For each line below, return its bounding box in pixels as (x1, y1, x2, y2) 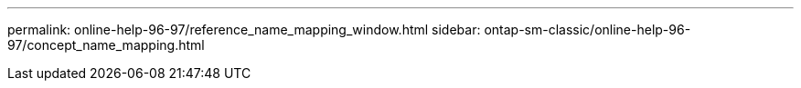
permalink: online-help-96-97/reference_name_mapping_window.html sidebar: (7, 22, 481, 37)
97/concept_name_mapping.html (7, 37, 205, 53)
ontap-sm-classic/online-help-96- (484, 22, 691, 37)
